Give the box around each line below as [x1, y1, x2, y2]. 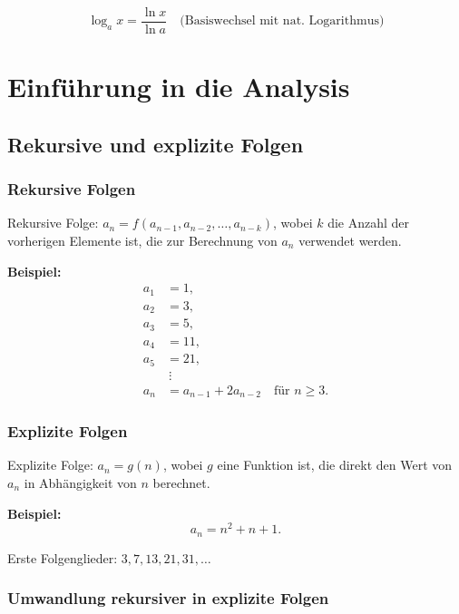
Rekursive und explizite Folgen [7, 130, 304, 158]
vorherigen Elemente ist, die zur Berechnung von [7, 231, 278, 250]
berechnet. [152, 473, 210, 492]
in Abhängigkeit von [24, 473, 137, 492]
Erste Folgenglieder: [7, 548, 118, 567]
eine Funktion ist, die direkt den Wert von [217, 455, 453, 474]
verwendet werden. [298, 231, 402, 250]
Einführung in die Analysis [7, 68, 350, 105]
